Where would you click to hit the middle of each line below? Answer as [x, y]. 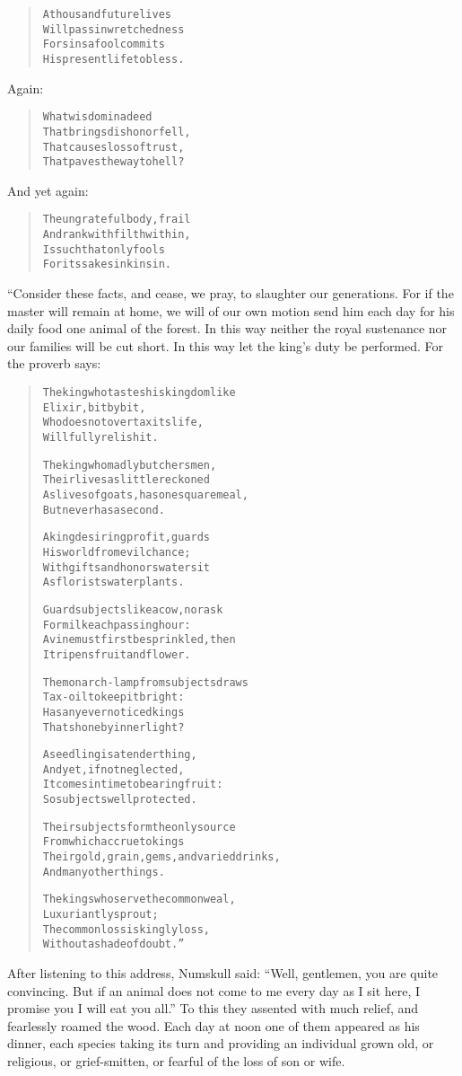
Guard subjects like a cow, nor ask [133, 609]
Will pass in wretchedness [113, 29]
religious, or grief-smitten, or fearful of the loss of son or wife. [176, 1061]
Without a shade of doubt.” [113, 944]
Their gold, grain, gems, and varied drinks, [161, 857]
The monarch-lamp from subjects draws [145, 682]
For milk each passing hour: [117, 625]
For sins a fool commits [104, 44]
